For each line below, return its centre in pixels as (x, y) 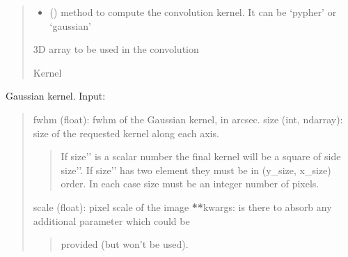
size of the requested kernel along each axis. (126, 133)
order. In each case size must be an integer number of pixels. (190, 184)
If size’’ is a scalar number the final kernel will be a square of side (201, 156)
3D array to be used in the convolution (116, 49)
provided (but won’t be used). (125, 244)
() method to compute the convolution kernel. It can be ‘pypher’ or (193, 12)
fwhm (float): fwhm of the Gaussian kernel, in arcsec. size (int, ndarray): (188, 119)
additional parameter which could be (111, 220)
